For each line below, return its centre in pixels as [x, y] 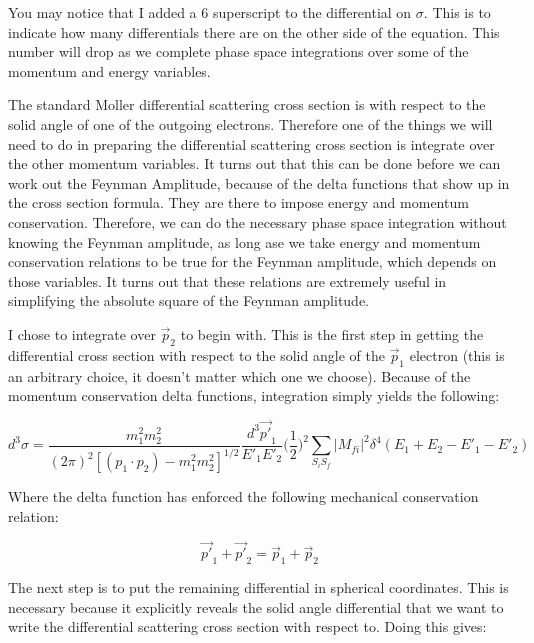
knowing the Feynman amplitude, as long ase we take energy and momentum [244, 241]
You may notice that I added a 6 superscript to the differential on [210, 12]
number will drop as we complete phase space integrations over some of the [238, 51]
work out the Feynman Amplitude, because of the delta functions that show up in [259, 182]
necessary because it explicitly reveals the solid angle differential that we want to [256, 606]
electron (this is [457, 354]
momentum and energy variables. [109, 70]
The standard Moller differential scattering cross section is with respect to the [247, 104]
